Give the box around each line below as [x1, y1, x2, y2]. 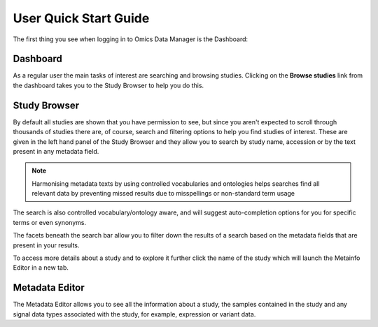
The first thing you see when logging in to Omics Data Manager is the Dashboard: [13, 35, 248, 43]
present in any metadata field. [13, 147, 99, 155]
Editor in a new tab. [13, 263, 69, 272]
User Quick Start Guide [13, 10, 150, 26]
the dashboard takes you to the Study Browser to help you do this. [13, 81, 204, 89]
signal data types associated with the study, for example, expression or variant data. [13, 310, 256, 318]
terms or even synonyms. [13, 218, 87, 226]
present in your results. [13, 241, 80, 249]
